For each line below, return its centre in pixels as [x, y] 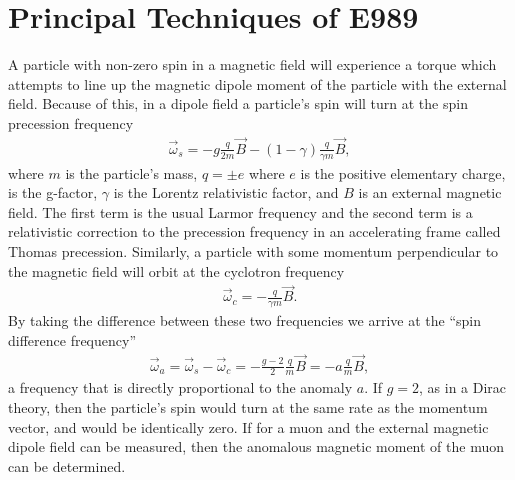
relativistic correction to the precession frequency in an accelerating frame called [254, 231]
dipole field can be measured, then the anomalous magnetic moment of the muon [256, 446]
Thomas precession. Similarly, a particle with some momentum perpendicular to [253, 250]
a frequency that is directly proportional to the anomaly [180, 387]
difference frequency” [72, 339]
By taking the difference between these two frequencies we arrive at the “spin [245, 320]
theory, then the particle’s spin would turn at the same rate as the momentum [248, 407]
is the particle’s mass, [131, 172]
